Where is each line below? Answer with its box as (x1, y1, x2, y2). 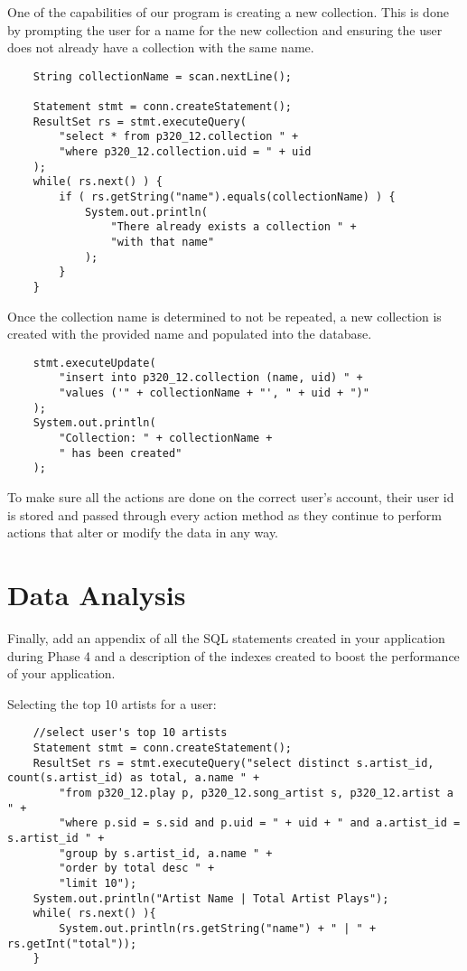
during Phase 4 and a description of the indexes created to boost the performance (7, 646, 460, 665)
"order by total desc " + (59, 862, 215, 875)
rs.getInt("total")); (7, 937, 137, 950)
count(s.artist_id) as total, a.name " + (7, 771, 260, 785)
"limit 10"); (59, 876, 137, 890)
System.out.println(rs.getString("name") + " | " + (59, 921, 377, 935)
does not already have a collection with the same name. (7, 38, 314, 57)
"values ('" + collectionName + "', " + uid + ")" (59, 387, 369, 400)
